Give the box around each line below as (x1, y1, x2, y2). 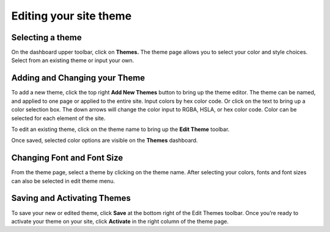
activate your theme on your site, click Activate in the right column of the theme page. (11, 217, 229, 225)
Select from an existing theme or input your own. (11, 57, 134, 64)
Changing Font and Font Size (11, 153, 123, 163)
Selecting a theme (11, 32, 82, 43)
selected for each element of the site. (11, 114, 106, 122)
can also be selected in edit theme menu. (11, 177, 116, 185)
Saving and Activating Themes (11, 193, 131, 203)
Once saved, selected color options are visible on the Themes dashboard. (11, 137, 198, 144)
